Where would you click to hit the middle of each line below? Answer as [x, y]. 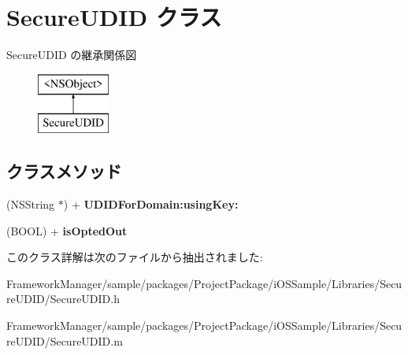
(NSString [31, 204]
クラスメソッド [64, 171]
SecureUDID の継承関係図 [72, 55]
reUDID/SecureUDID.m [65, 340]
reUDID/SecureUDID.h [63, 299]
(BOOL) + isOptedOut [67, 230]
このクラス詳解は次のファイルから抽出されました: [135, 257]
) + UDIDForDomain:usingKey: [151, 204]
